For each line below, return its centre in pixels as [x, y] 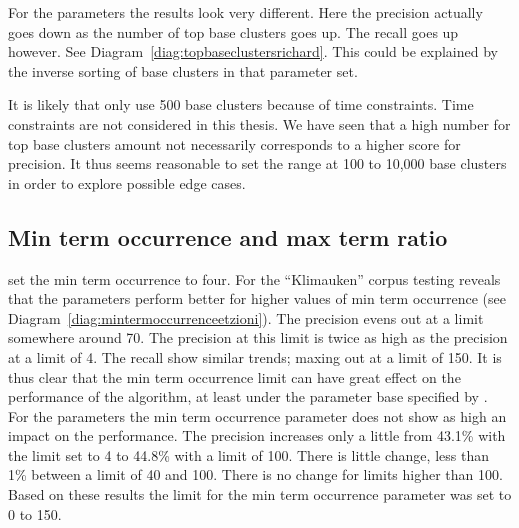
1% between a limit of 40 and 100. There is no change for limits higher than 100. [255, 474]
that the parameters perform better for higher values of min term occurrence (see [257, 298]
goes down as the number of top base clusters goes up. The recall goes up [233, 31]
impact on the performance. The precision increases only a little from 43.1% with [257, 435]
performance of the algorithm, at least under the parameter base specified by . [248, 396]
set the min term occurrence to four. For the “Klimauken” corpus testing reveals [254, 278]
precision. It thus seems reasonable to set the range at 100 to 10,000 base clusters [257, 163]
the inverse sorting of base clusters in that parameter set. [183, 70]
